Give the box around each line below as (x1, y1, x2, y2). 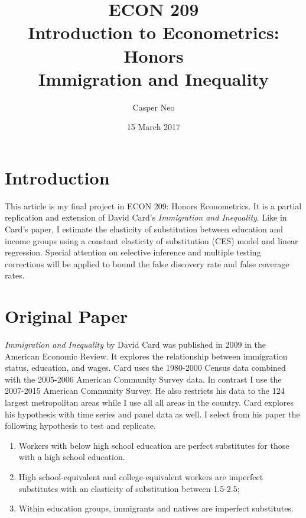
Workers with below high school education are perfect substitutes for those (18, 439, 289, 451)
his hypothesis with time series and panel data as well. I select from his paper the (5, 407, 300, 420)
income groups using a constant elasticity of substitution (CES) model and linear (5, 234, 298, 247)
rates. (5, 269, 25, 281)
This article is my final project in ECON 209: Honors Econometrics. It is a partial (5, 199, 302, 212)
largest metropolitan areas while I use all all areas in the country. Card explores (5, 396, 294, 409)
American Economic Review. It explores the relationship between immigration (5, 349, 288, 362)
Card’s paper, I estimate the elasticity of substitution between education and (5, 223, 284, 235)
